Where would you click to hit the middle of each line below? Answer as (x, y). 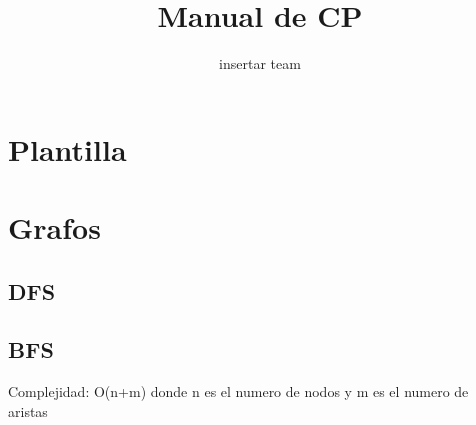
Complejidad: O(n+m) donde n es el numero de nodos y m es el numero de (238, 391)
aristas (28, 410)
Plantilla (67, 148)
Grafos (54, 227)
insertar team (260, 63)
